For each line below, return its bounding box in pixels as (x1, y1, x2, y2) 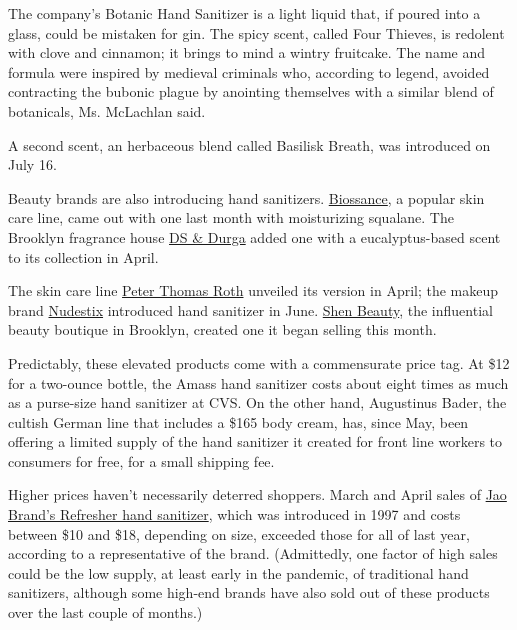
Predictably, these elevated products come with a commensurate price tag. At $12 (8, 352, 510, 373)
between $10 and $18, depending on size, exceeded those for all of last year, (8, 523, 470, 544)
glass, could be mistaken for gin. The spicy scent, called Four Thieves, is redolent (8, 22, 505, 43)
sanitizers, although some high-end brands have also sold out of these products (8, 582, 490, 603)
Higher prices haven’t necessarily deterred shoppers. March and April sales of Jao (8, 484, 507, 505)
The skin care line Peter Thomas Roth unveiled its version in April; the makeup (8, 280, 499, 301)
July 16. (8, 154, 57, 175)
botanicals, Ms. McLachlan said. (8, 100, 206, 121)
